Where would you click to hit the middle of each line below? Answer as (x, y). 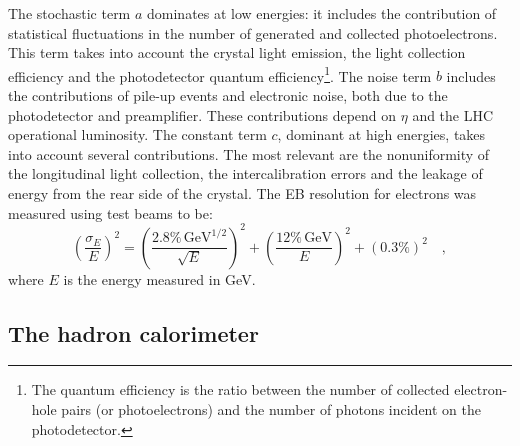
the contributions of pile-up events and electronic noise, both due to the (228, 95)
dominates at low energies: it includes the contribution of (322, 13)
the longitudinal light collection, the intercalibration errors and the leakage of (245, 173)
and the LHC (453, 114)
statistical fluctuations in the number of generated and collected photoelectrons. (253, 32)
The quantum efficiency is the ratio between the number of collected (240, 389)
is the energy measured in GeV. (159, 278)
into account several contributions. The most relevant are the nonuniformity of (249, 153)
